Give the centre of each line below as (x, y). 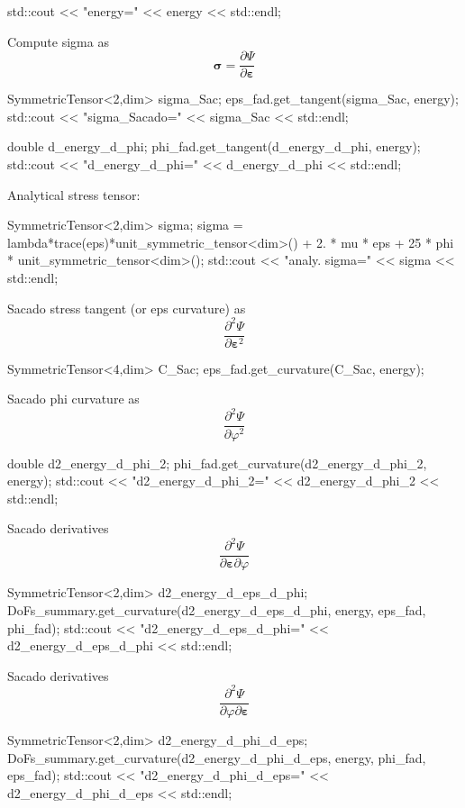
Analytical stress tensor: (74, 194)
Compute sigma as (58, 41)
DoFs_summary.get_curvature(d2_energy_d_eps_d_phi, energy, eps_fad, (217, 610)
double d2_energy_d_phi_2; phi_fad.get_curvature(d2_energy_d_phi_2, (217, 463)
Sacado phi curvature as (73, 399)
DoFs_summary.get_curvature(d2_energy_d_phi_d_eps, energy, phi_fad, (217, 757)
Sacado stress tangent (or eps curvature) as (127, 308)
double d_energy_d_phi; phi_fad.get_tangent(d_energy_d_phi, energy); (214, 146)
